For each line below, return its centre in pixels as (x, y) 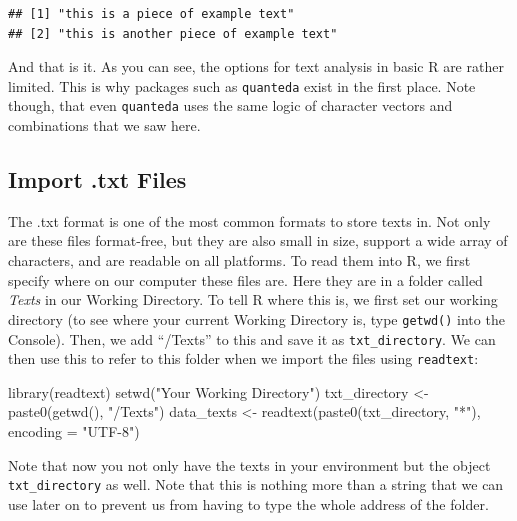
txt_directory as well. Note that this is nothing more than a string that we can (256, 484)
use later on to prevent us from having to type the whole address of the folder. (248, 503)
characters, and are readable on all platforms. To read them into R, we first (239, 260)
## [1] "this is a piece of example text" (151, 14)
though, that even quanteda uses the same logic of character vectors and (230, 105)
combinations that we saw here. (104, 125)
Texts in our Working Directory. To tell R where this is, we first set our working (253, 299)
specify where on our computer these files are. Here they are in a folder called (245, 279)
